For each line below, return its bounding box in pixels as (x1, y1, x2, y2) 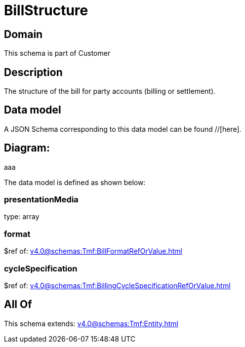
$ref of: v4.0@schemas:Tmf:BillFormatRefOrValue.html (4, 247, 182, 256)
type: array (4, 212, 40, 221)
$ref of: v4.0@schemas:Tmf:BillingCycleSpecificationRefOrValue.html (4, 281, 231, 290)
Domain (4, 28, 43, 40)
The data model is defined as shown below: (4, 178, 146, 187)
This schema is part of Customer (4, 49, 111, 58)
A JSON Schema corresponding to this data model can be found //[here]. (4, 124, 242, 133)
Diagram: (4, 142, 50, 154)
